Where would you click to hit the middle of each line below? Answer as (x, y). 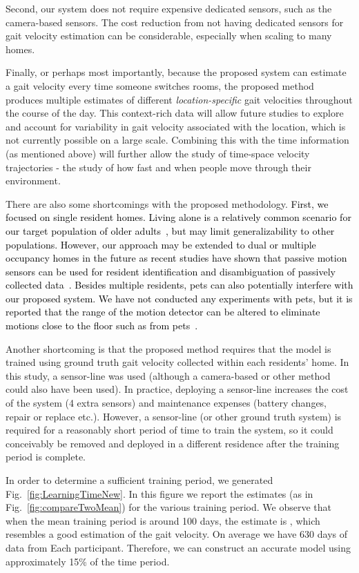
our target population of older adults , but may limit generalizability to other (170, 230)
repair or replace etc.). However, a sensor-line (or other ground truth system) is (174, 416)
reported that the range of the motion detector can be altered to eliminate (163, 312)
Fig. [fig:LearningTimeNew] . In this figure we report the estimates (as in (159, 493)
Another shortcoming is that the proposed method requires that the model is (168, 348)
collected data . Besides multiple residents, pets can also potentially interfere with (179, 285)
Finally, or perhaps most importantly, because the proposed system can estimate (176, 72)
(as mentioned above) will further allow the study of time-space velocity (158, 153)
